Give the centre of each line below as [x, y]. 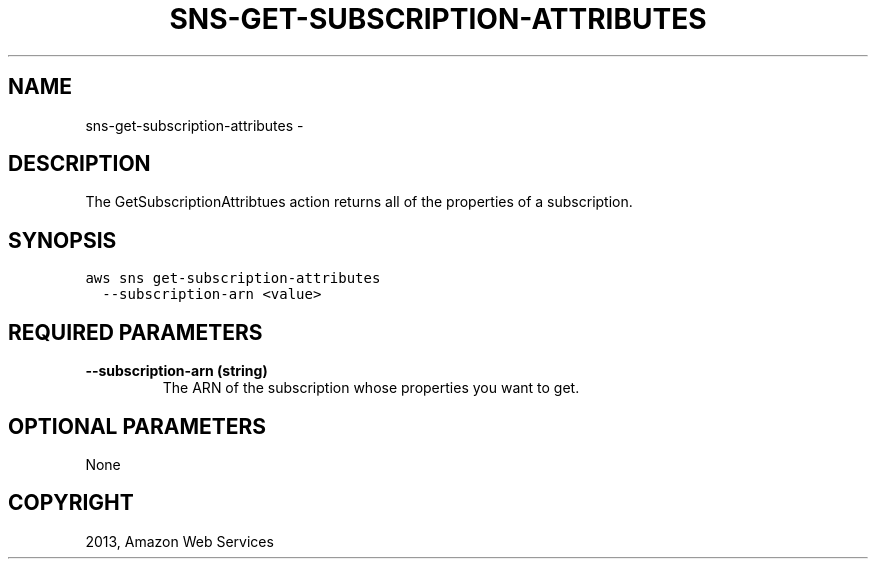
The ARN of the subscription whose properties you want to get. [371, 388]
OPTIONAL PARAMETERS [137, 426]
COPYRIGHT [71, 503]
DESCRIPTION [79, 164]
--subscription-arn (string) [176, 371]
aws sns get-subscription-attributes [233, 278]
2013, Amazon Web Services [179, 541]
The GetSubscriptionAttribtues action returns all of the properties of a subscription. [359, 202]
